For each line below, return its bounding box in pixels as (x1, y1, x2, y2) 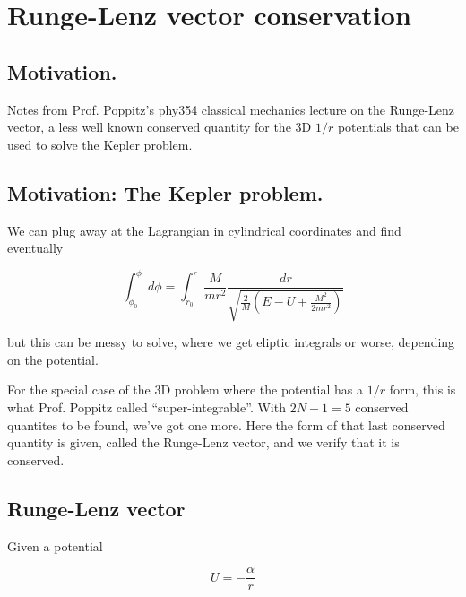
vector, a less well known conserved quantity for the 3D (7, 117, 312, 136)
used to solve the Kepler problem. (7, 134, 193, 153)
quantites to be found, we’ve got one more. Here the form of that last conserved (7, 415, 445, 434)
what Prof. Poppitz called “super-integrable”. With (7, 398, 286, 417)
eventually (7, 238, 64, 257)
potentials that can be (337, 117, 459, 136)
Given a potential (7, 536, 103, 555)
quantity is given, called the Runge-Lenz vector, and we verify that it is (7, 433, 400, 452)
